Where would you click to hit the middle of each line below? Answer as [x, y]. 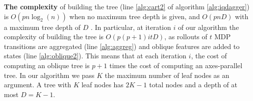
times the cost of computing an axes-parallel [176, 65]
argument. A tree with [38, 85]
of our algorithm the [208, 27]
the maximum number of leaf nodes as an [167, 75]
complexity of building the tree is [54, 37]
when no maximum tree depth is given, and [135, 16]
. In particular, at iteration [131, 27]
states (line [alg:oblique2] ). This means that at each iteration [95, 56]
